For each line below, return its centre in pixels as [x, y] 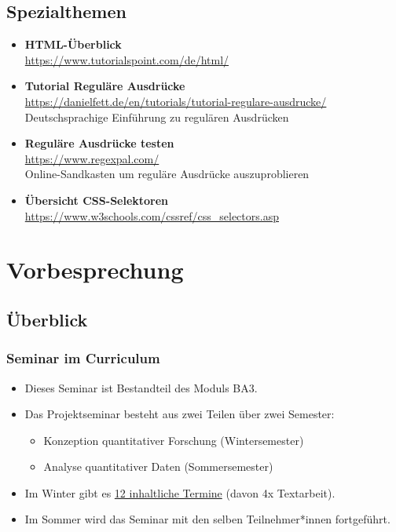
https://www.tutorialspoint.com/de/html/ [127, 59]
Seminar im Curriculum [83, 358]
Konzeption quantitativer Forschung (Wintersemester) [174, 440]
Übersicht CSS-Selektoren [97, 200]
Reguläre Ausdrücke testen [99, 143]
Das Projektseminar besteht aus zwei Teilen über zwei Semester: [180, 414]
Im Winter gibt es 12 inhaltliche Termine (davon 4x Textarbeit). [180, 492]
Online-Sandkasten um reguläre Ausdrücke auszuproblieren [167, 174]
